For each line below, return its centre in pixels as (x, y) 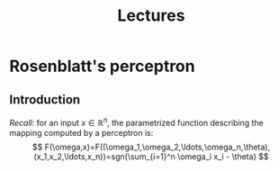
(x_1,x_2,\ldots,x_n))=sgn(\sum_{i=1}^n (104, 156)
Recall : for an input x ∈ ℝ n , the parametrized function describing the (136, 122)
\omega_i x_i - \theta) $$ (223, 156)
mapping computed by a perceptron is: (81, 132)
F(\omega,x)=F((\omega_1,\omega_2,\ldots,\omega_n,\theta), (157, 147)
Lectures (151, 16)
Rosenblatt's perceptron (102, 66)
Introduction (45, 99)
